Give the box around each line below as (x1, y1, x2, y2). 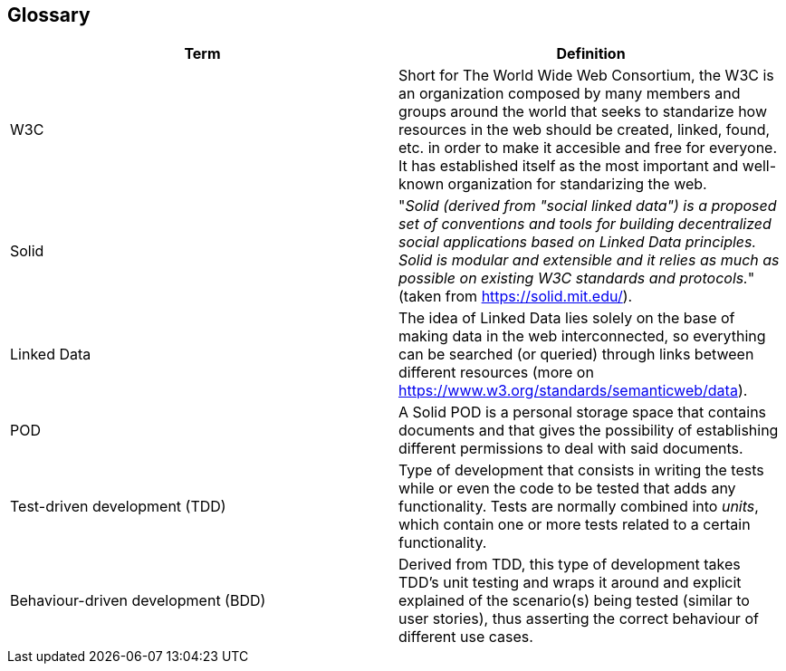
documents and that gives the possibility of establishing (398, 421, 779, 440)
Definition (556, 44, 626, 63)
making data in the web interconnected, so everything (398, 327, 766, 346)
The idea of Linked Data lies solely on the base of (398, 309, 735, 328)
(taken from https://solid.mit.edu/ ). (398, 287, 633, 306)
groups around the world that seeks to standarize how (398, 102, 768, 121)
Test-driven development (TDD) (10, 497, 226, 516)
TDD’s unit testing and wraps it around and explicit (398, 573, 742, 592)
